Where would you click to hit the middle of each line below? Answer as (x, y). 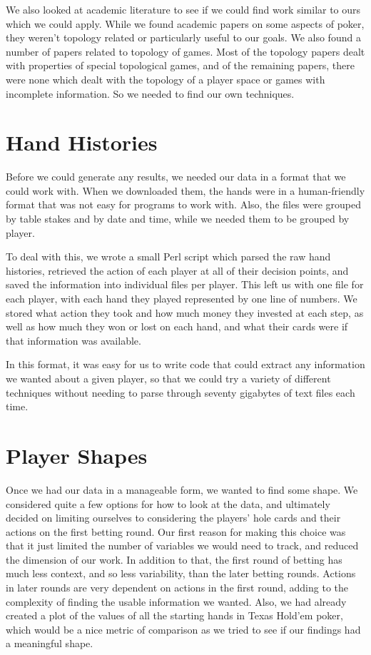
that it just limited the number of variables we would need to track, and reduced (182, 545)
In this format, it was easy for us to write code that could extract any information (185, 364)
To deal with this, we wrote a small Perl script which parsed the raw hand (168, 257)
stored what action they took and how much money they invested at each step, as (185, 312)
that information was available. (73, 340)
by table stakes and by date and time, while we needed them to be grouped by (178, 219)
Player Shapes (77, 455)
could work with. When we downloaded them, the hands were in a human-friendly (185, 190)
